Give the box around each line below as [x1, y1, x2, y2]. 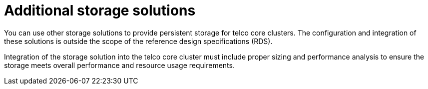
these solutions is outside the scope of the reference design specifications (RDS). [4, 36, 273, 45]
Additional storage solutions [4, 2, 196, 19]
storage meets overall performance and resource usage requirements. [4, 60, 235, 69]
